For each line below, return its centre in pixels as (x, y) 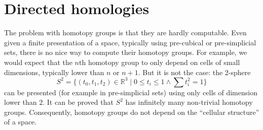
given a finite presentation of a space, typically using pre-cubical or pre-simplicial (130, 42)
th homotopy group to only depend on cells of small (160, 62)
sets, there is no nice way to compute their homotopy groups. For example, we (126, 52)
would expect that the (38, 62)
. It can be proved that (78, 102)
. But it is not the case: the (180, 72)
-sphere (239, 72)
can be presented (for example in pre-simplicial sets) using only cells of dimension (131, 92)
